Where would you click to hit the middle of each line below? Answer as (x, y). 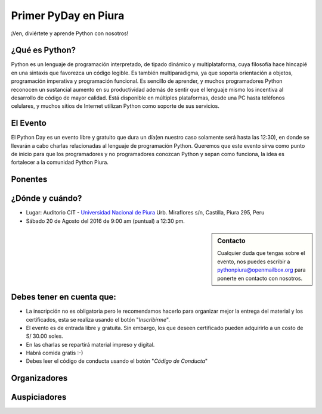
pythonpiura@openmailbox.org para (262, 270)
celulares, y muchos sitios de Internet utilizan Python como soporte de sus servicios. (115, 106)
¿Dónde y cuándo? (47, 199)
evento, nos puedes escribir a (254, 262)
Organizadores (39, 378)
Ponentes (29, 180)
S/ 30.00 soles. (45, 336)
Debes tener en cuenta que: (64, 297)
